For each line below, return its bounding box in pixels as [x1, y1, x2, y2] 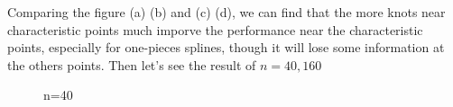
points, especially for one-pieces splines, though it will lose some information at [7, 38, 445, 57]
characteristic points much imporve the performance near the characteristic [7, 20, 423, 39]
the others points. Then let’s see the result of [7, 55, 256, 74]
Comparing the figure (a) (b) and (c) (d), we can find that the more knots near [7, 3, 446, 21]
